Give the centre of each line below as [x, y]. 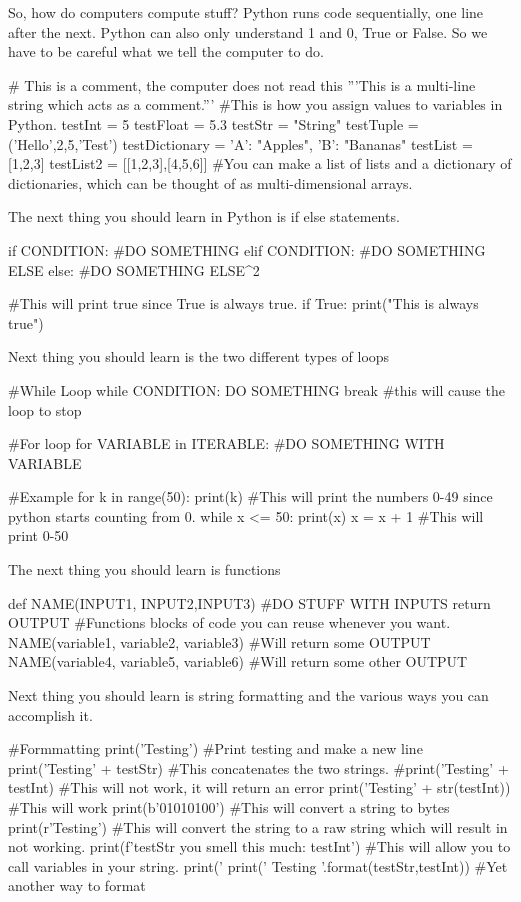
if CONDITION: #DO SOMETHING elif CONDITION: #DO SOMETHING [247, 249]
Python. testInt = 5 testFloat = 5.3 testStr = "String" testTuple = [213, 123]
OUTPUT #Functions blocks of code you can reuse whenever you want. [229, 622]
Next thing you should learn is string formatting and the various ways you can [248, 695]
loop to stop [45, 409]
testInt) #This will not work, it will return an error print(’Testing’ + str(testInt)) [259, 787]
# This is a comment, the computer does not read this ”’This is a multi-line [242, 84]
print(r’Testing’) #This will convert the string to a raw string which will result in [258, 826]
